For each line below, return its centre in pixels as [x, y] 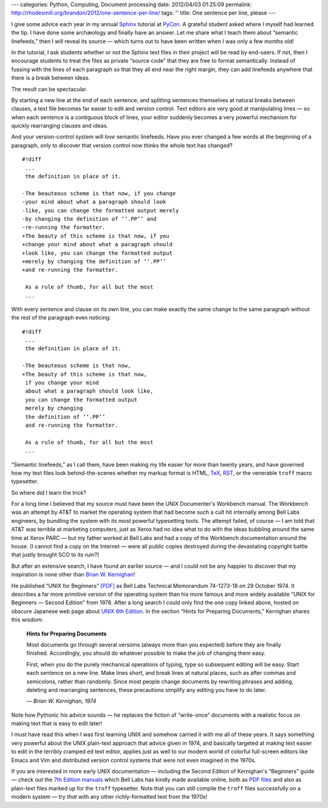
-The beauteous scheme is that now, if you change [99, 193]
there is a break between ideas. [51, 78]
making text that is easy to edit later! [57, 723]
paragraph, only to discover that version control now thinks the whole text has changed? [122, 145]
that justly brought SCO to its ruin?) [55, 555]
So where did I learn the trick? [49, 492]
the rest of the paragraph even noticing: [61, 318]
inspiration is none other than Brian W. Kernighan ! [73, 575]
